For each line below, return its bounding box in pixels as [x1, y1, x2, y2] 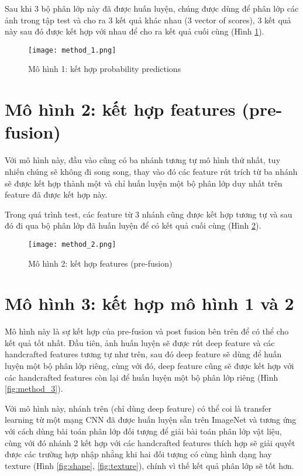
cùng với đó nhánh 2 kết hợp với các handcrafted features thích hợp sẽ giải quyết [5, 436, 295, 449]
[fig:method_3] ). [5, 382, 63, 395]
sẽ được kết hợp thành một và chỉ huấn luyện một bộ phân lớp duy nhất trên [5, 177, 283, 189]
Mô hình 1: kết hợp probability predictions [28, 63, 181, 75]
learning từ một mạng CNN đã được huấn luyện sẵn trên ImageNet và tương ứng [5, 413, 297, 426]
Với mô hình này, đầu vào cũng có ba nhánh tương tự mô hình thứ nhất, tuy [5, 154, 281, 166]
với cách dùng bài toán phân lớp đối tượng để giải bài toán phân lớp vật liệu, [5, 425, 282, 437]
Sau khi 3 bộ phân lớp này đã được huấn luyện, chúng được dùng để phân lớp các [5, 2, 299, 14]
